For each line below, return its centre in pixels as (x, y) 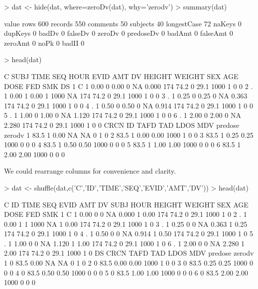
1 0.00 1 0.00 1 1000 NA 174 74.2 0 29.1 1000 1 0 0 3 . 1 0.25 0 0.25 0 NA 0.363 (126, 96)
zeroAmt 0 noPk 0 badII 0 (44, 43)
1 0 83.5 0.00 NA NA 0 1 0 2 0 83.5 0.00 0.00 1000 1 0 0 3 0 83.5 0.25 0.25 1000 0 (129, 263)
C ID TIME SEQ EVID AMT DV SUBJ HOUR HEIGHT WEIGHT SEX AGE (126, 204)
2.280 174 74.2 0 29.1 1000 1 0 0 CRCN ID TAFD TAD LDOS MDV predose (122, 125)
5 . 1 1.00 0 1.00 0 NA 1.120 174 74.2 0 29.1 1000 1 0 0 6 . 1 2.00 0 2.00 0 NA (123, 115)
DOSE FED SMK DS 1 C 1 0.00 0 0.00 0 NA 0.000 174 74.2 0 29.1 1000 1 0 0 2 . (129, 86)
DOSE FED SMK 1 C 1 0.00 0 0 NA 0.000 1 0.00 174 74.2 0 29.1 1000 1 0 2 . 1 (126, 214)
